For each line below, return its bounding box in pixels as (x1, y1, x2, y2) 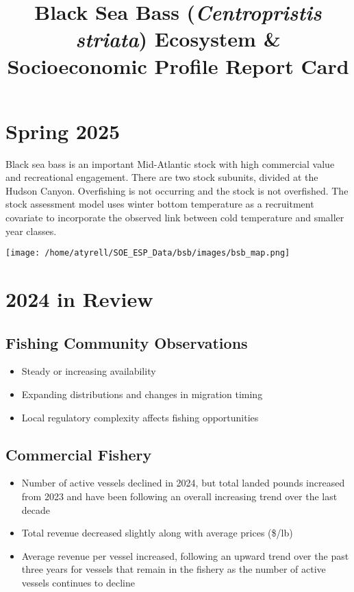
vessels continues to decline (21, 576, 135, 590)
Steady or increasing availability (21, 364, 156, 378)
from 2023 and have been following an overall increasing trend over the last (21, 489, 338, 504)
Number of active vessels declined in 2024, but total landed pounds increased (21, 476, 345, 490)
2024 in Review (5, 285, 153, 313)
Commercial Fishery (5, 443, 152, 465)
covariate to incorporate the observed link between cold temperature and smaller (5, 210, 344, 225)
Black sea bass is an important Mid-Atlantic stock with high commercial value (5, 156, 335, 171)
